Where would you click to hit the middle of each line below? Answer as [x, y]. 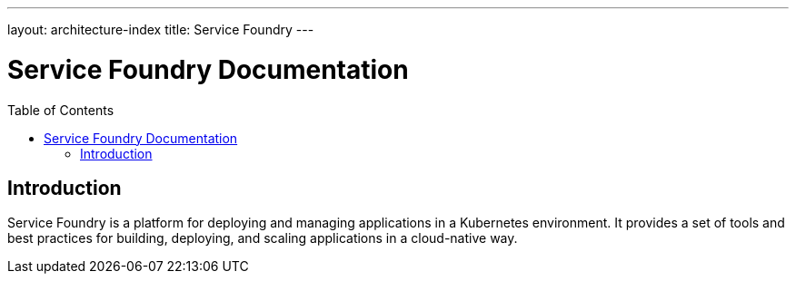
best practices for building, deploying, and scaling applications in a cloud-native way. [263, 238]
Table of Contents [61, 110]
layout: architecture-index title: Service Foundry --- [161, 29]
